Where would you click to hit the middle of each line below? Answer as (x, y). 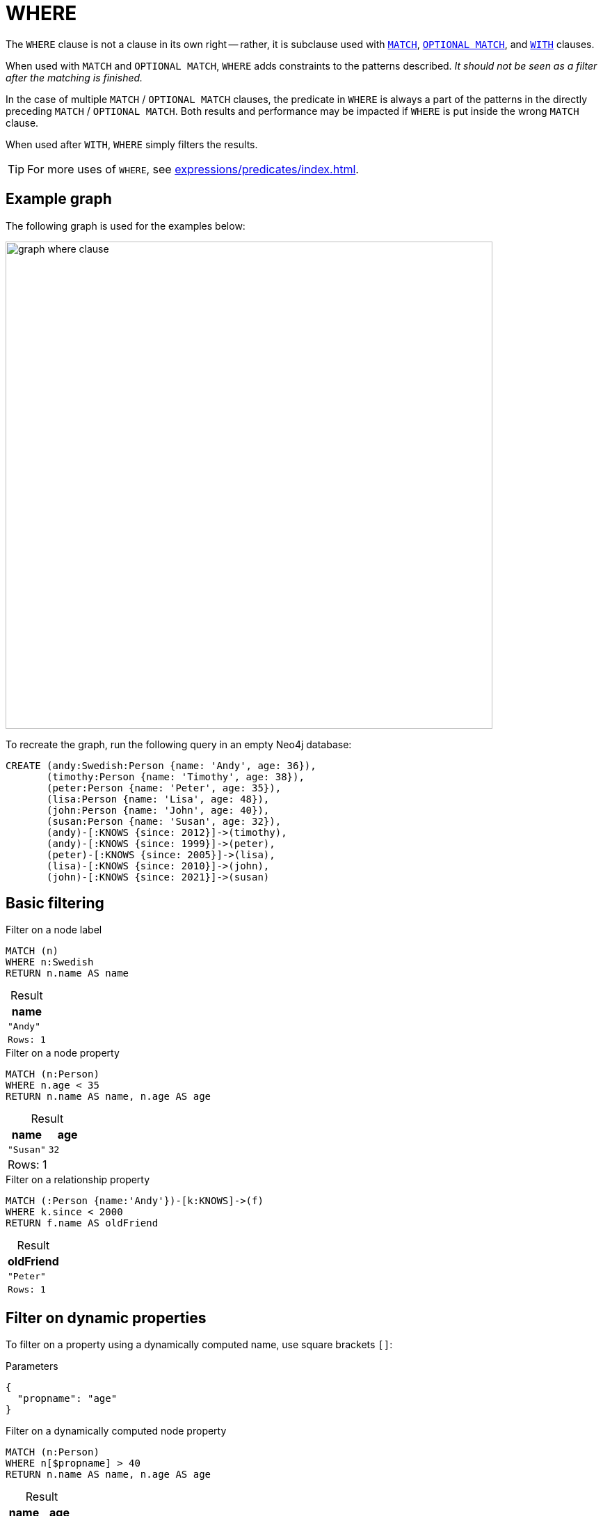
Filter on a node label (54, 930)
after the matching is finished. (74, 77)
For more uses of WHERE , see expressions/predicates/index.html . (193, 169)
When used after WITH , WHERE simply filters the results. (132, 144)
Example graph (59, 199)
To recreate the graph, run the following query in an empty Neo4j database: (179, 744)
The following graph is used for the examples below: (126, 226)
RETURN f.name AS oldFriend (82, 1223)
